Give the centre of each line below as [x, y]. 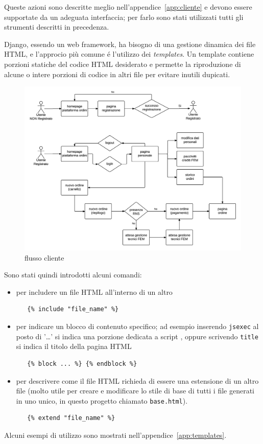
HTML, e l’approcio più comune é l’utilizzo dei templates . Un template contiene [129, 54]
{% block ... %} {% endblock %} [82, 364]
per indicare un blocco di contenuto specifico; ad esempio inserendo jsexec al [137, 326]
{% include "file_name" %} [73, 309]
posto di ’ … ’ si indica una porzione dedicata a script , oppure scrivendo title [137, 336]
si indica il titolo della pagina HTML [74, 346]
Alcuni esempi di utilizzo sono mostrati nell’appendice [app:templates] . [115, 435]
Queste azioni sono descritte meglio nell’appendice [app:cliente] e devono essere [128, 7]
